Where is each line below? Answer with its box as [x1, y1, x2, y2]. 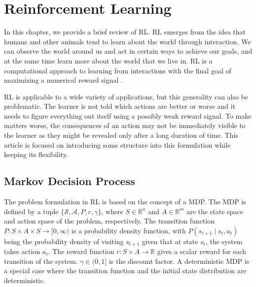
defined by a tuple [4, 206, 59, 216]
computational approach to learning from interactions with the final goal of [4, 65, 231, 75]
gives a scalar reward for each [157, 246, 247, 256]
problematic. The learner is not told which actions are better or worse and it [4, 101, 236, 111]
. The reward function [48, 246, 114, 256]
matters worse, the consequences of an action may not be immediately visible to [4, 120, 246, 130]
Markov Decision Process [4, 173, 135, 189]
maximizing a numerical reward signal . [4, 75, 123, 85]
